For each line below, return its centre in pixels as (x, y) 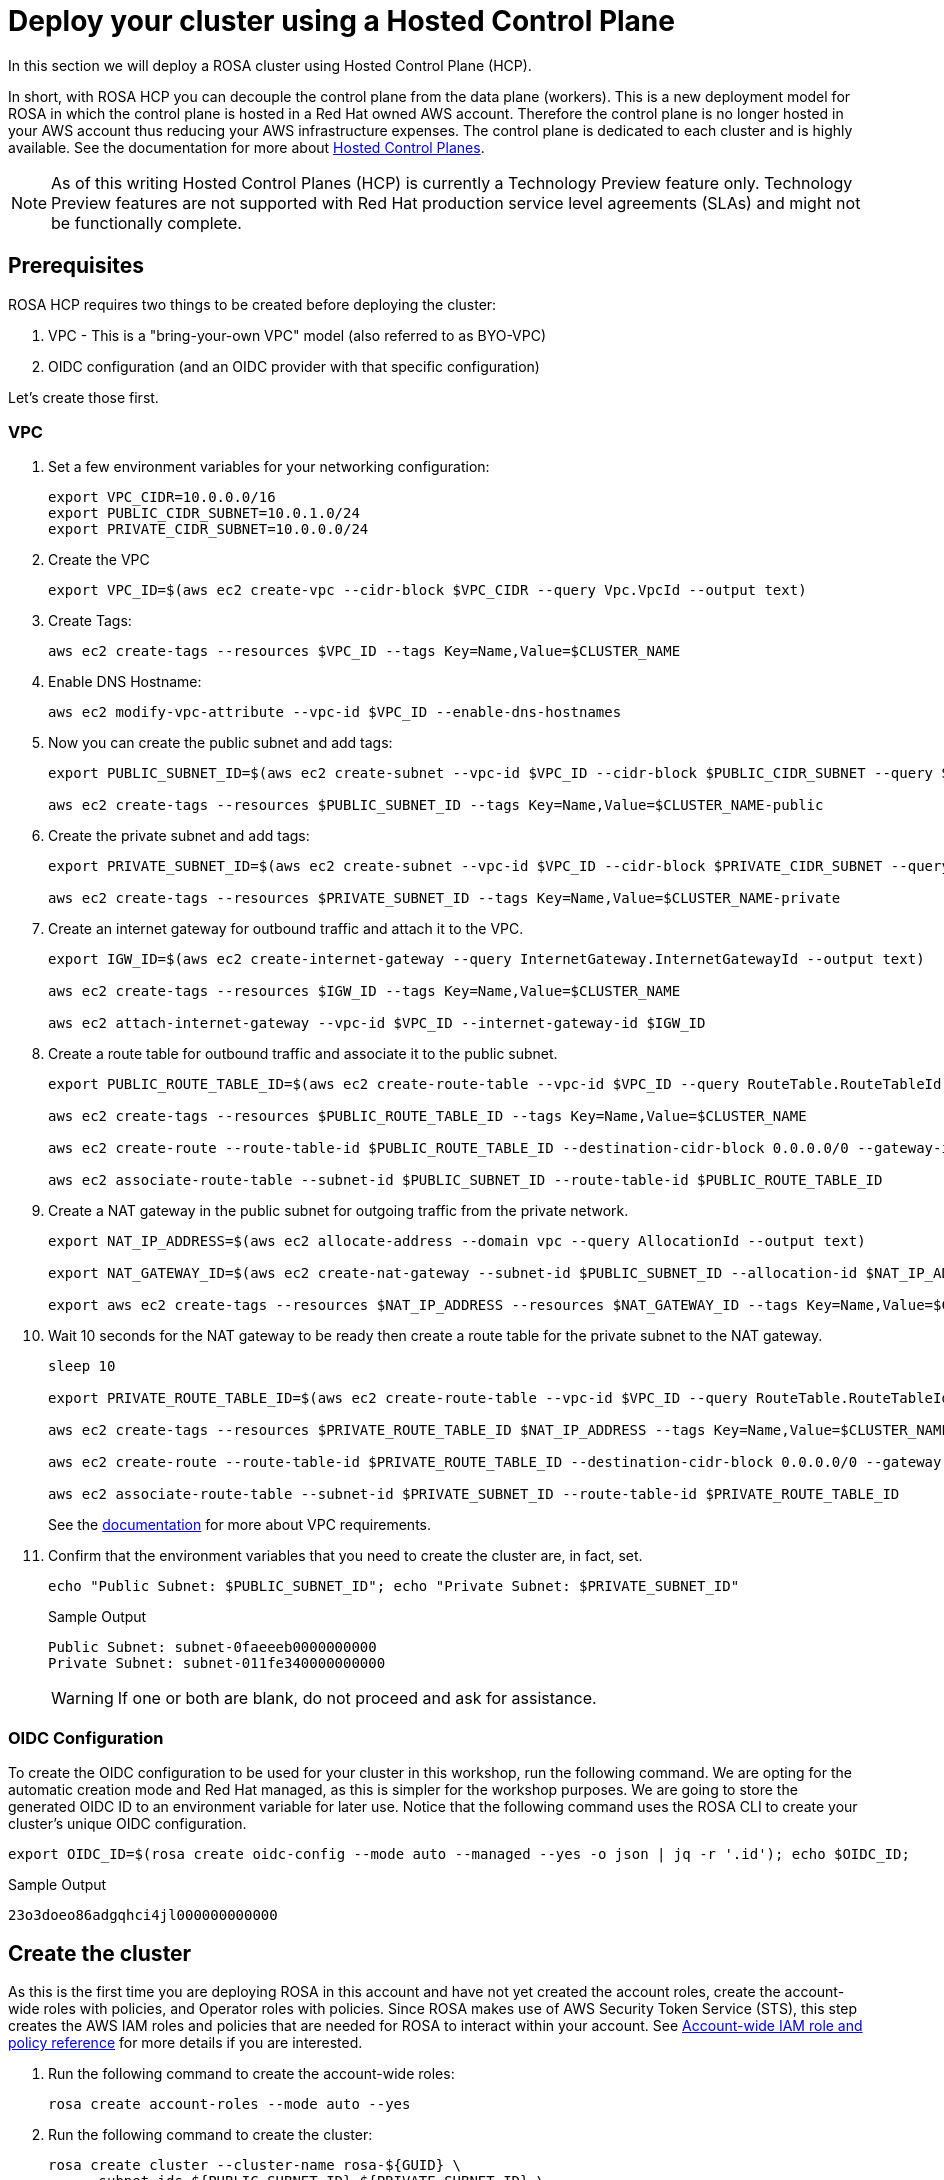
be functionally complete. (146, 222)
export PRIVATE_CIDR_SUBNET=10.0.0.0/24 (208, 529)
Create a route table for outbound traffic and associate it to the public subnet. (303, 1054)
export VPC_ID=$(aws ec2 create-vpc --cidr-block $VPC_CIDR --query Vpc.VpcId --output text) (427, 590)
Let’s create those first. (83, 397)
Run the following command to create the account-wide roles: (251, 2073)
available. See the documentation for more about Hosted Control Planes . (246, 147)
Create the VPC (99, 560)
